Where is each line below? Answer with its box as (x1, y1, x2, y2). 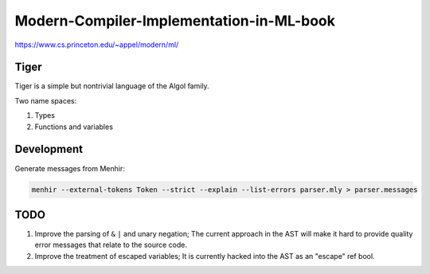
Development (14, 143, 84, 156)
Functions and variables (34, 122, 113, 131)
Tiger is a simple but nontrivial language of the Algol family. (14, 81, 210, 91)
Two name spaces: (14, 96, 77, 105)
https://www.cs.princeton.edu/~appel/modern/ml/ (14, 40, 179, 49)
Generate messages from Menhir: (14, 163, 125, 173)
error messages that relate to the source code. (34, 240, 187, 250)
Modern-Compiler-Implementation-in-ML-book (14, 12, 336, 29)
